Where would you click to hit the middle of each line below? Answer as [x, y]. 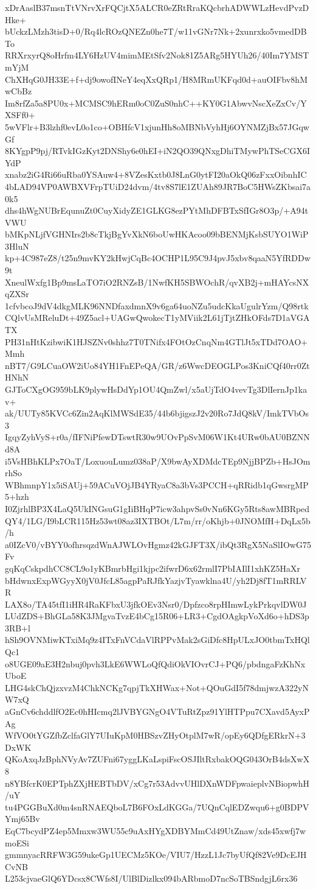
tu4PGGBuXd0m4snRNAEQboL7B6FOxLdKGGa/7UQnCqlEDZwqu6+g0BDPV [157, 806]
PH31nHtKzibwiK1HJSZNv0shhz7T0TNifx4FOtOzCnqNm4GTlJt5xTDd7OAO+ [156, 341]
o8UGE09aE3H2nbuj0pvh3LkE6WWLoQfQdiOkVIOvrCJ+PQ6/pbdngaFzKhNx [155, 663]
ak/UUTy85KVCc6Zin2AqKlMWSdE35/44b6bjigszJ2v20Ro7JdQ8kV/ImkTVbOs [157, 413]
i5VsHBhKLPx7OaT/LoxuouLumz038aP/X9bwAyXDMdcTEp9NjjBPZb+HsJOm [158, 461]
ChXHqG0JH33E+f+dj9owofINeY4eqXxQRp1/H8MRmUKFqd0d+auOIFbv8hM [156, 79]
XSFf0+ [20, 115]
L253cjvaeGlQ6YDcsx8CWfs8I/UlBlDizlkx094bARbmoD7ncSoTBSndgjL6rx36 [151, 878]
